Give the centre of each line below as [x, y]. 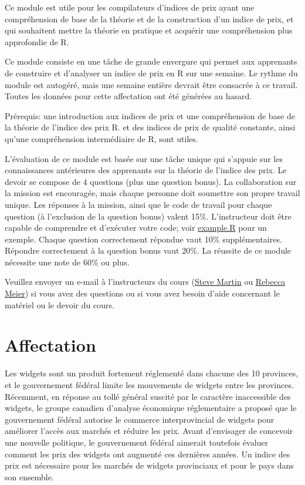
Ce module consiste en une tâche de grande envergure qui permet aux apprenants [151, 61]
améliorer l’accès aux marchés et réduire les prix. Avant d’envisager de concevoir [149, 431]
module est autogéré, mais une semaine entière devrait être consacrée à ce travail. [151, 84]
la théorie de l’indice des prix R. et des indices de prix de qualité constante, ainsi [150, 127]
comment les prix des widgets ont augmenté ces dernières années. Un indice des [148, 454]
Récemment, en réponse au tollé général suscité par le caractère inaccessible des [148, 396]
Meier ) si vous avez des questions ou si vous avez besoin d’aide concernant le [142, 293]
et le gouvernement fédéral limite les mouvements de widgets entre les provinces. [149, 384]
